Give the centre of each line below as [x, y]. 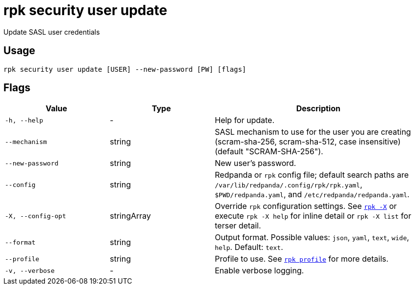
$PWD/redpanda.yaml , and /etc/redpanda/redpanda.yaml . [312, 195]
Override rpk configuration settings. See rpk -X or [306, 206]
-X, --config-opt [36, 216]
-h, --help [24, 120]
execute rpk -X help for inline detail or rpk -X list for [313, 216]
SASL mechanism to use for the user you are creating [313, 132]
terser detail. [238, 226]
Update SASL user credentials [52, 32]
